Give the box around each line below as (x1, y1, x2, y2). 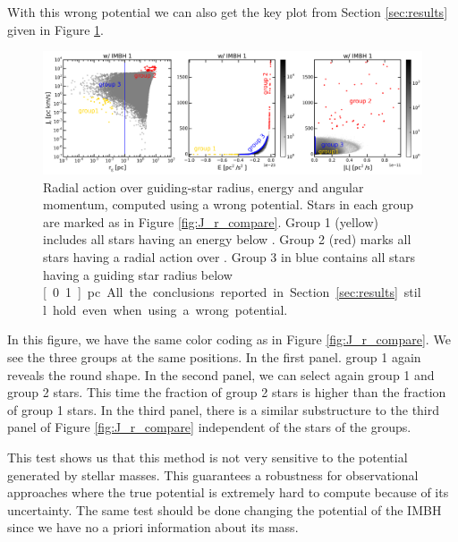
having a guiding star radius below (43, 265, 233, 284)
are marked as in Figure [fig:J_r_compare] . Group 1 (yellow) (43, 212, 378, 231)
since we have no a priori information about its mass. (7, 518, 299, 537)
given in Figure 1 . (7, 20, 104, 38)
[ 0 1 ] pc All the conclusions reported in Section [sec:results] (43, 283, 398, 301)
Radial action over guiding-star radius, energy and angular (43, 177, 364, 196)
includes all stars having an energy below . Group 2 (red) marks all (43, 230, 411, 249)
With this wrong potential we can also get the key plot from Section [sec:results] (7, 3, 448, 21)
